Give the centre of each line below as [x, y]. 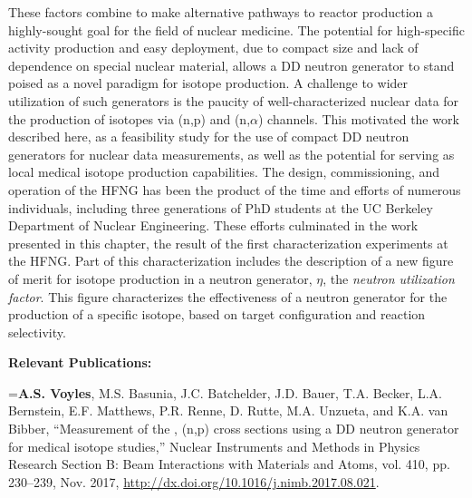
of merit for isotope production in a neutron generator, [160, 278]
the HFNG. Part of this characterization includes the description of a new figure [231, 261]
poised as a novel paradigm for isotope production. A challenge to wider [208, 83]
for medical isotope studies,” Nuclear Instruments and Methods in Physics [214, 446]
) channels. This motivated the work [359, 118]
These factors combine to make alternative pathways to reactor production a [221, 12]
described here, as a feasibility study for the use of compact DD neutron [209, 137]
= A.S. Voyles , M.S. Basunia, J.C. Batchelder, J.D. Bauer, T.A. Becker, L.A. [225, 392]
